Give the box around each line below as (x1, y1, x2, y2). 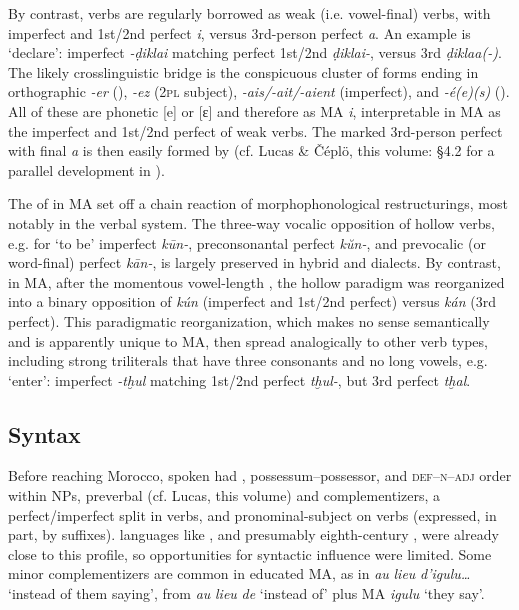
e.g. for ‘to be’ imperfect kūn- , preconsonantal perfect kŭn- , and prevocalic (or (8, 232, 486, 253)
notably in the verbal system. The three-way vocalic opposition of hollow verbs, (8, 212, 495, 233)
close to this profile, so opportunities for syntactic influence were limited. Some (8, 543, 492, 564)
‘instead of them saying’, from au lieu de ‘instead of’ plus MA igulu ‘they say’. (8, 583, 485, 604)
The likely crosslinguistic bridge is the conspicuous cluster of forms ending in (8, 61, 479, 82)
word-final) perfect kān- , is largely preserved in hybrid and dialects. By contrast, (8, 252, 501, 273)
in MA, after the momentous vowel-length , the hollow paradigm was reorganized (8, 271, 505, 292)
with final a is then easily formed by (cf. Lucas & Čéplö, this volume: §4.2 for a (8, 140, 495, 161)
